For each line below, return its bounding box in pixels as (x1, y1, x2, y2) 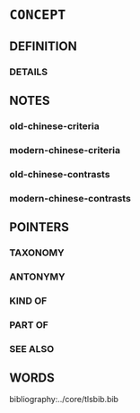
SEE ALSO (9, 342, 55, 355)
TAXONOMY (9, 246, 65, 259)
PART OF (9, 318, 49, 331)
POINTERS (9, 219, 70, 235)
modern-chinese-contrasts (9, 192, 132, 204)
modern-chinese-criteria (9, 143, 121, 156)
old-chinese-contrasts (9, 168, 110, 180)
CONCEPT (9, 6, 66, 23)
